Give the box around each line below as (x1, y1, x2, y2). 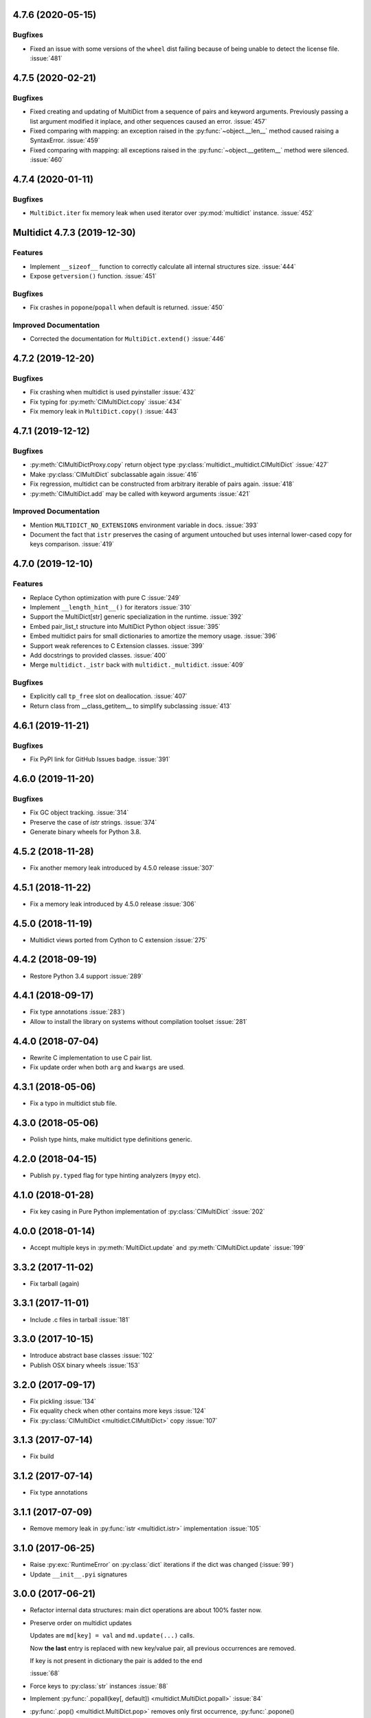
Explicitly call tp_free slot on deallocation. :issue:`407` (30, 692, 188, 700)
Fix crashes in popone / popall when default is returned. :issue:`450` (30, 303, 225, 312)
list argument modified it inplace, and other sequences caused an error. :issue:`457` (30, 117, 267, 125)
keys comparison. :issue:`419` (30, 540, 115, 548)
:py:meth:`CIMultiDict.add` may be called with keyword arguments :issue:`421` (30, 489, 251, 498)
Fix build (30, 1452, 54, 1460)
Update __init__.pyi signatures (30, 1570, 128, 1578)
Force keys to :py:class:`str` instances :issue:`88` (30, 1682, 168, 1690)
